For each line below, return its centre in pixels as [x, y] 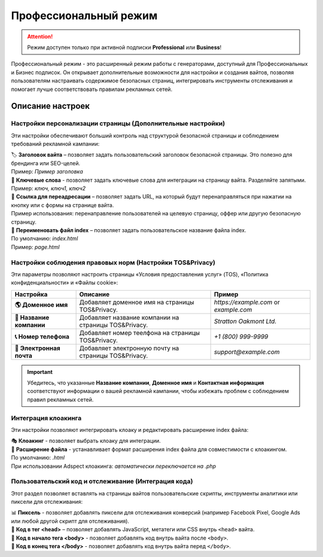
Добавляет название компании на [129, 317]
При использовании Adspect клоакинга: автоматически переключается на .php [114, 466]
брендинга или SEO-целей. [46, 163]
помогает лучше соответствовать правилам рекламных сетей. [92, 89]
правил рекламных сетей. [60, 399]
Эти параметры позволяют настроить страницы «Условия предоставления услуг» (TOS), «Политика [140, 274]
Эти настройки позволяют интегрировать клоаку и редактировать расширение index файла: [130, 430]
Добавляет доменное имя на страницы [137, 302]
